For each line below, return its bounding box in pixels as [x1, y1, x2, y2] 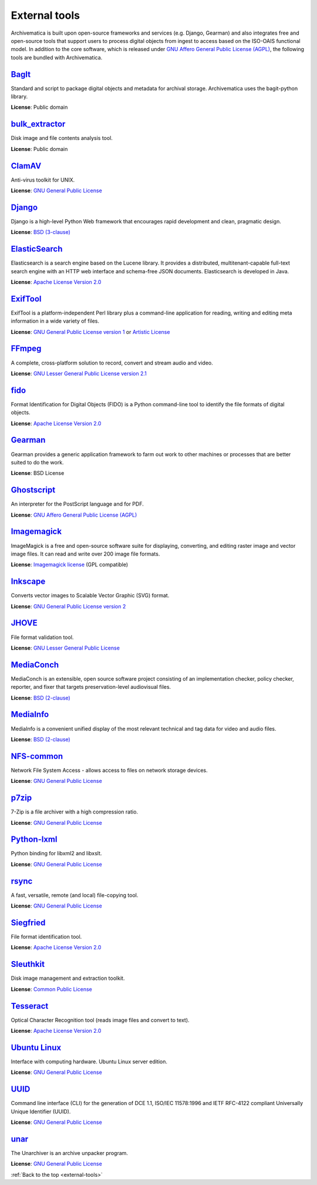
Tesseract [11, 1001, 49, 1011]
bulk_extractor [11, 119, 66, 129]
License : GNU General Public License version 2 [11, 602, 126, 610]
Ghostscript [11, 485, 56, 495]
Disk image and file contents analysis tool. [11, 135, 113, 142]
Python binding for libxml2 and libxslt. [11, 850, 102, 857]
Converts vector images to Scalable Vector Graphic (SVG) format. [11, 592, 170, 599]
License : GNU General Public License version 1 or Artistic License [11, 328, 170, 335]
